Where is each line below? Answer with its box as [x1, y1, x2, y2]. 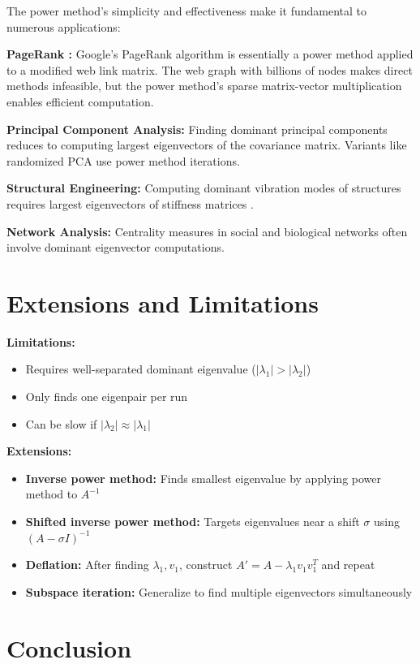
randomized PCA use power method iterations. [6, 152, 240, 169]
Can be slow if [25, 415, 97, 432]
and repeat [321, 556, 375, 573]
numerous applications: [6, 18, 121, 35]
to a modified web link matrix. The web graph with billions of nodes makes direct [6, 61, 413, 78]
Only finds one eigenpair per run [25, 388, 188, 405]
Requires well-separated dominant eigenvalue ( [25, 360, 256, 377]
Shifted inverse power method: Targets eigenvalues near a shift [25, 513, 360, 529]
